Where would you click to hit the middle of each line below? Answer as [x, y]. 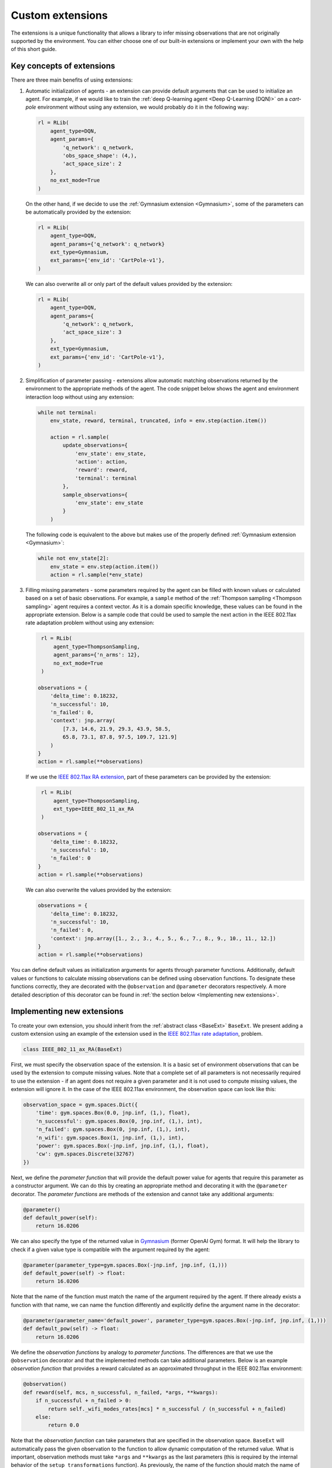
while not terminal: [67, 412]
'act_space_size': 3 [92, 332]
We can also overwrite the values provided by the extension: [99, 890]
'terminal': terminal [106, 478]
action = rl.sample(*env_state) [97, 575]
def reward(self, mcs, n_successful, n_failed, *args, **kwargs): [121, 1392]
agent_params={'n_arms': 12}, [96, 655]
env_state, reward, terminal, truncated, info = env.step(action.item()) [158, 421]
